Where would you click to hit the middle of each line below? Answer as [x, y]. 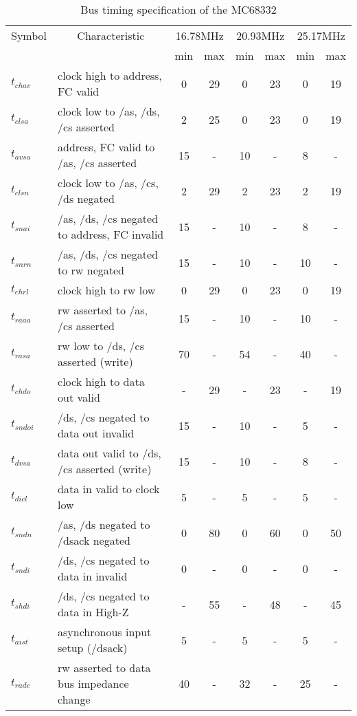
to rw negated [91, 270]
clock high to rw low [107, 290]
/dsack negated [94, 540]
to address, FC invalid [111, 234]
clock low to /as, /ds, [109, 111]
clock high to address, [110, 75]
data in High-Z [93, 612]
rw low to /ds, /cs [101, 346]
